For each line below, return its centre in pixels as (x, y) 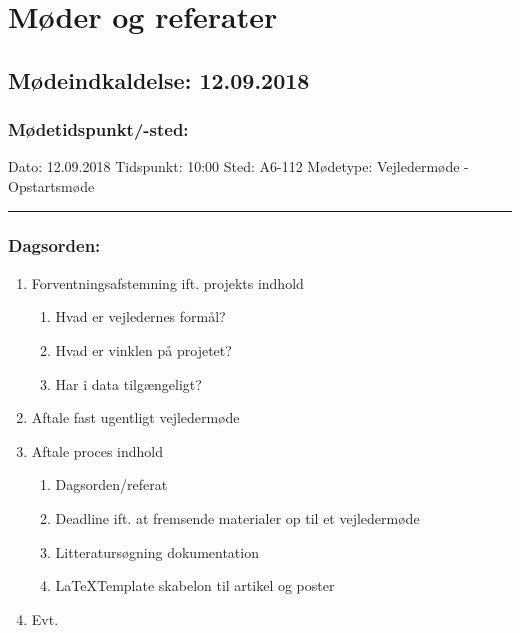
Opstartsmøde (51, 185)
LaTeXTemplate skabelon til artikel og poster (195, 585)
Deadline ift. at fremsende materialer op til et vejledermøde (237, 517)
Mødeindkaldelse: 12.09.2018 (159, 79)
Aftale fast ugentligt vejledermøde (135, 417)
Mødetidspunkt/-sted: (98, 129)
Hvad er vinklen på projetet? (143, 349)
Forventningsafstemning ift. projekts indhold (167, 282)
